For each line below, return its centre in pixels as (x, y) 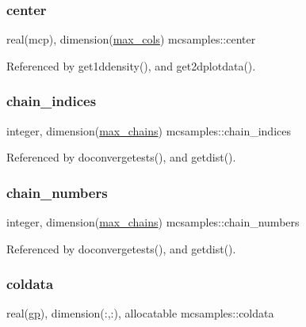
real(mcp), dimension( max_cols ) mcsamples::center (131, 39)
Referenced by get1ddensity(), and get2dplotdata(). (131, 65)
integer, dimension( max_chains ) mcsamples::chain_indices (149, 130)
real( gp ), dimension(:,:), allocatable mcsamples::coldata (140, 313)
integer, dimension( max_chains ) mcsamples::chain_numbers (153, 222)
